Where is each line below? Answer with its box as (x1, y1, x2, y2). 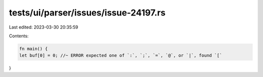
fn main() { (19, 46, 48, 51)
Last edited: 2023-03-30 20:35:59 (9, 24, 78, 30)
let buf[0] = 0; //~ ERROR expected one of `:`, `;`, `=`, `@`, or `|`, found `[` (19, 53, 223, 58)
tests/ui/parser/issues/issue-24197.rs (9, 7, 166, 18)
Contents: (9, 33, 29, 39)
